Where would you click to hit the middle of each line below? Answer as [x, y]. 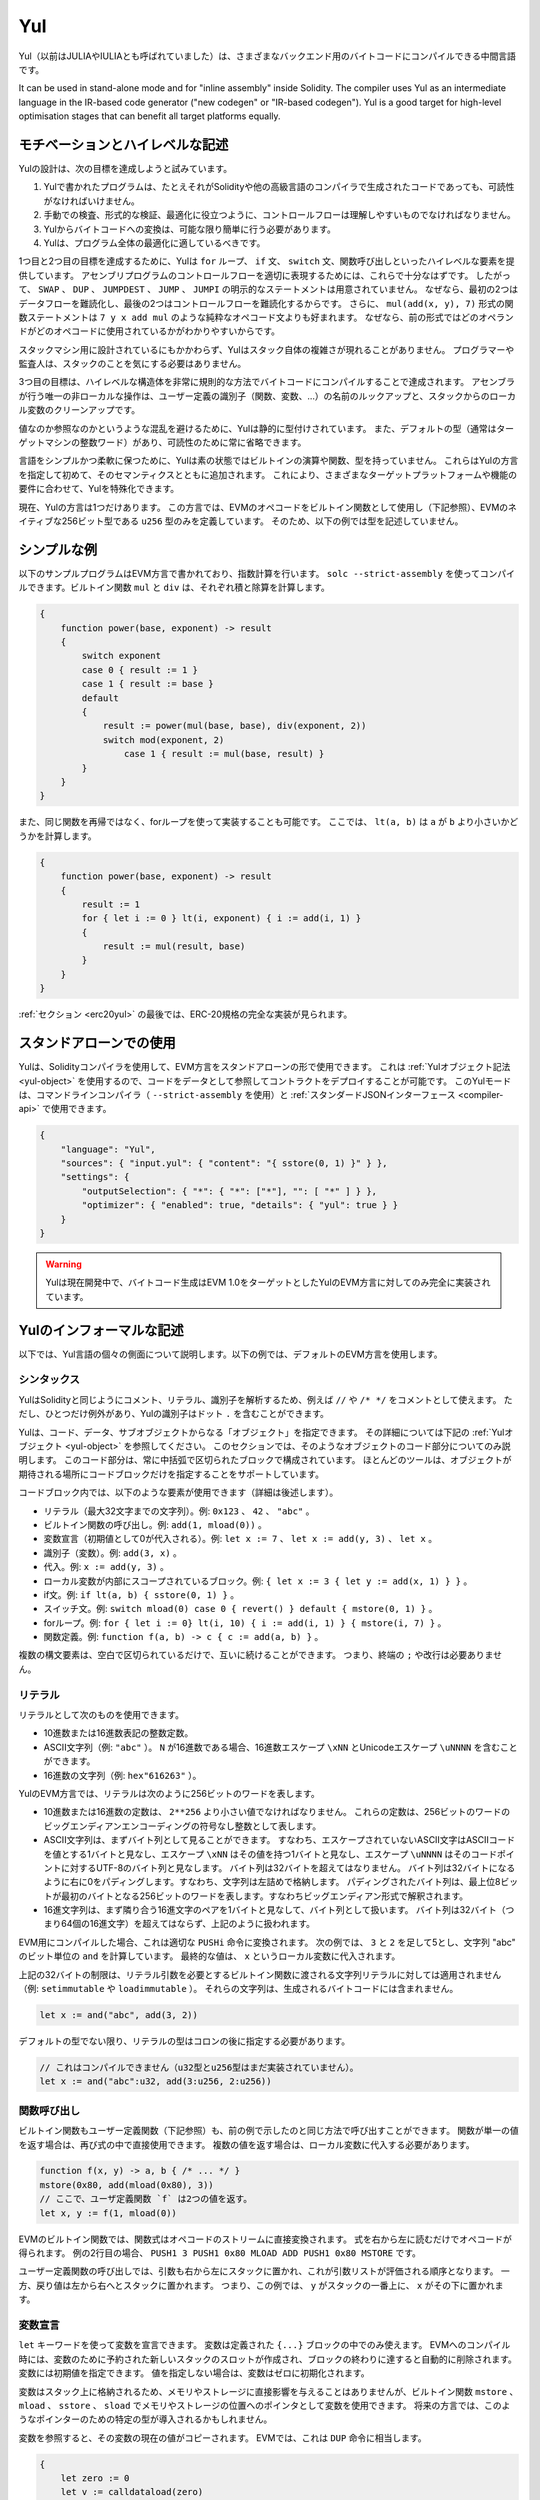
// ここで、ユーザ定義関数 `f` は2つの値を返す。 [146, 2199]
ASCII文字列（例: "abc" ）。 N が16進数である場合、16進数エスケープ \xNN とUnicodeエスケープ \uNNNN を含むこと [280, 1747]
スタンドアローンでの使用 [97, 1043]
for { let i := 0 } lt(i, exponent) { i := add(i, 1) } [221, 918]
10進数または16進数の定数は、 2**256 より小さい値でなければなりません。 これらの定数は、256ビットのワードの [277, 1812]
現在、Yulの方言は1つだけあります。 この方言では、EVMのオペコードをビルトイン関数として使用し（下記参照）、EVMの [263, 507]
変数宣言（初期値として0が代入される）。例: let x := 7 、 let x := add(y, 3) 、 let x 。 [240, 1539]
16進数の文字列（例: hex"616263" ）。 [122, 1775]
